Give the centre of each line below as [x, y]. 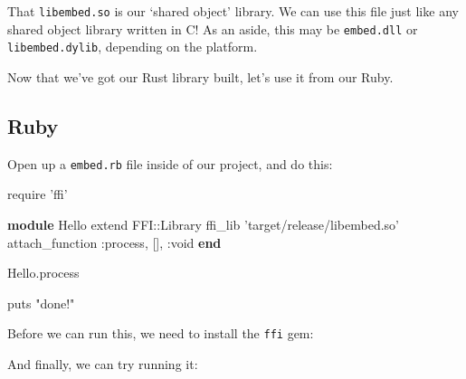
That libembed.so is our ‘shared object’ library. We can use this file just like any [233, 11]
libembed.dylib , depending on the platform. [133, 47]
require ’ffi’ [38, 194]
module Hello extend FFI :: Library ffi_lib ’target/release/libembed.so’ [203, 225]
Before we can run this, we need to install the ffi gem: [161, 333]
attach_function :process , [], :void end [114, 242]
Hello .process [43, 273]
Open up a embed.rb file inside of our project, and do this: [170, 163]
